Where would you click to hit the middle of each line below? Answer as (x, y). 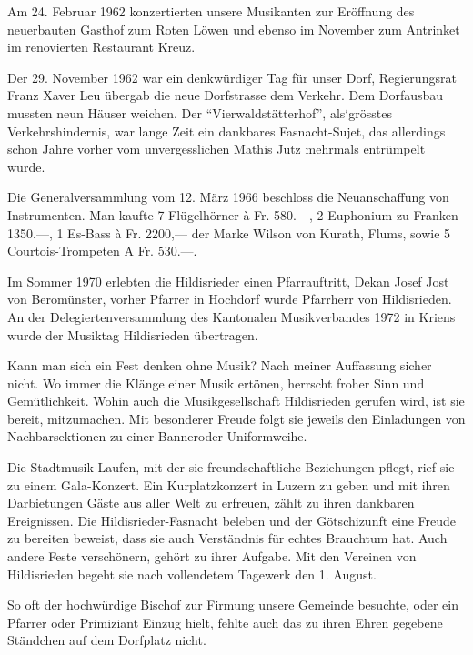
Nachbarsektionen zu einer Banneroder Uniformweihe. (157, 436)
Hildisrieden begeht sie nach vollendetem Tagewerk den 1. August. (192, 574)
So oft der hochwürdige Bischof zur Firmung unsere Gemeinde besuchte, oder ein (233, 605)
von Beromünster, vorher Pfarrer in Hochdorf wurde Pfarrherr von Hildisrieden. (230, 299)
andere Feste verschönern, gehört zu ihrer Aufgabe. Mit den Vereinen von (212, 556)
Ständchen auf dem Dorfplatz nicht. (107, 640)
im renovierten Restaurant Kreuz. (101, 47)
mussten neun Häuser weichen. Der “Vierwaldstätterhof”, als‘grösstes (200, 112)
